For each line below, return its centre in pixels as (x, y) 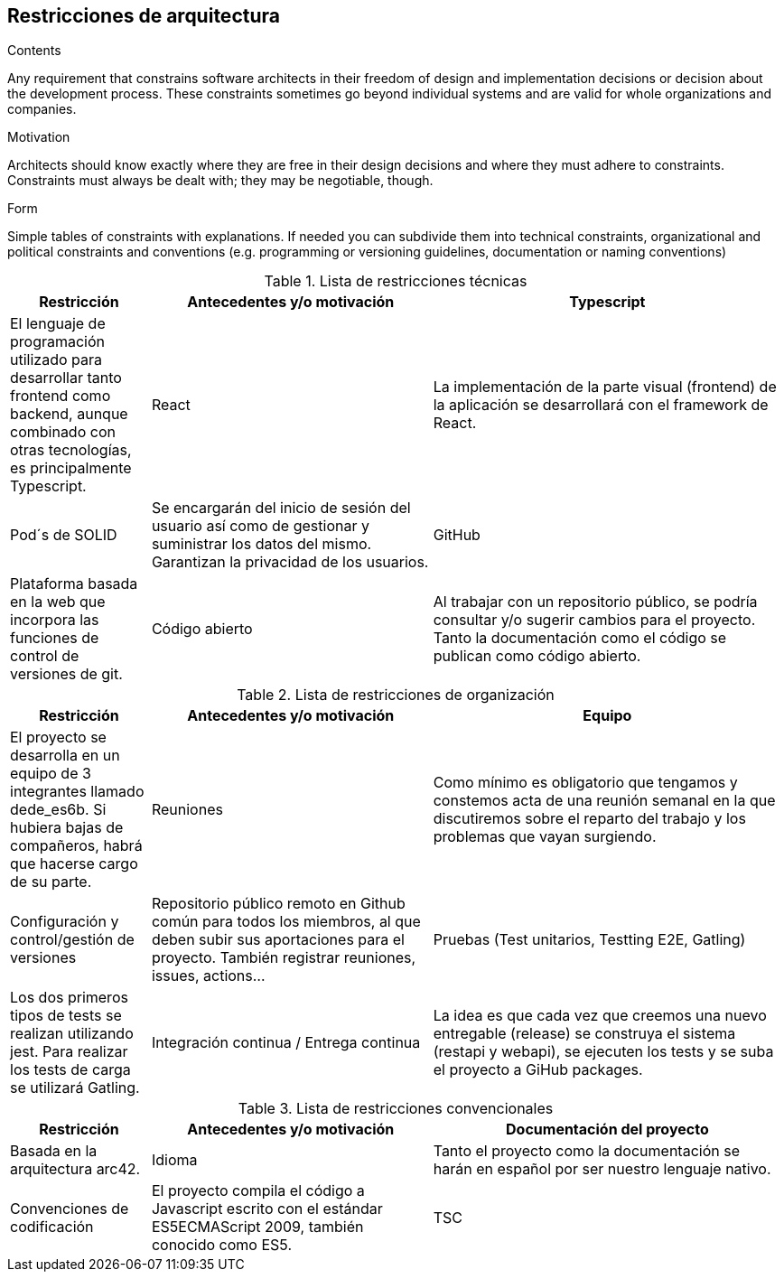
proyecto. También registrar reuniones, (284, 958)
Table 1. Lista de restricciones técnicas (396, 281)
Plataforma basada (74, 584)
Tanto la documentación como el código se (580, 638)
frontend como (61, 396)
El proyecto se (58, 738)
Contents (34, 51)
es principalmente (71, 468)
